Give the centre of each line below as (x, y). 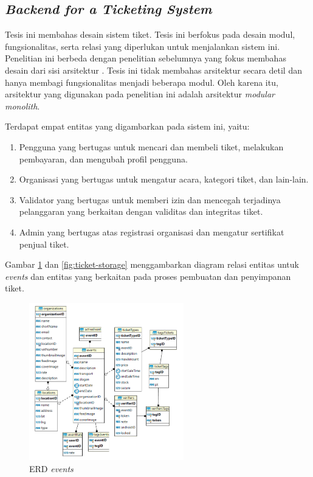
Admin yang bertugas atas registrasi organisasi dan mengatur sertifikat (152, 232)
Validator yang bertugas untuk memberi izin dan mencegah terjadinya (150, 199)
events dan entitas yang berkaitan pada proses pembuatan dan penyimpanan (148, 276)
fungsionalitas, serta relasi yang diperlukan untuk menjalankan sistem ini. (143, 46)
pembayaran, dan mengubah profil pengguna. (103, 158)
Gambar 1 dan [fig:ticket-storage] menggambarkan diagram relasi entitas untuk (152, 264)
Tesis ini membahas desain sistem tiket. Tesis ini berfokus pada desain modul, (150, 34)
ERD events (51, 468)
